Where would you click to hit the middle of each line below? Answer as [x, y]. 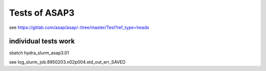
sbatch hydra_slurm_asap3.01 [39, 53]
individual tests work [42, 41]
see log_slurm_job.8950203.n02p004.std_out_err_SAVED [67, 62]
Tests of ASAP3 [42, 13]
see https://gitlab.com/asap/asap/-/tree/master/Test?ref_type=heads [79, 27]
